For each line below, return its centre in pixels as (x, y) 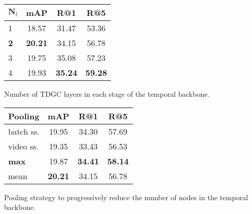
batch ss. (24, 131)
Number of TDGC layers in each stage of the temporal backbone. (107, 94)
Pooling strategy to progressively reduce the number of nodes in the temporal (126, 197)
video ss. (24, 146)
